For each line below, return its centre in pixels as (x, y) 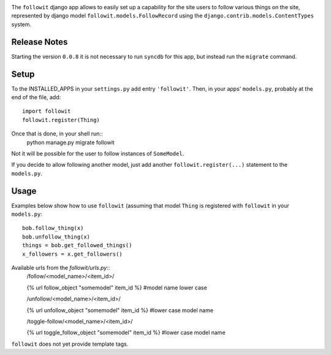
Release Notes (40, 42)
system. (21, 24)
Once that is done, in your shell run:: (57, 134)
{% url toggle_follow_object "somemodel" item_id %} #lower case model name (126, 333)
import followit (47, 111)
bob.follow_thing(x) (53, 228)
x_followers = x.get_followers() (72, 254)
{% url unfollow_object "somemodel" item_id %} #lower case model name (120, 310)
